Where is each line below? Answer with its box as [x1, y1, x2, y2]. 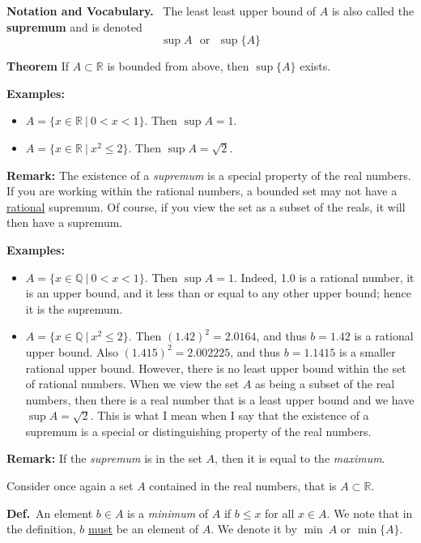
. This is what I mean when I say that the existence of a [90, 407, 369, 424]
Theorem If [6, 58, 69, 75]
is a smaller [339, 343, 396, 360]
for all [265, 504, 295, 521]
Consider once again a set [6, 477, 134, 494]
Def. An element [6, 504, 93, 521]
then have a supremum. [6, 214, 123, 231]
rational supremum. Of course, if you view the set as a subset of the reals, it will [6, 198, 406, 215]
